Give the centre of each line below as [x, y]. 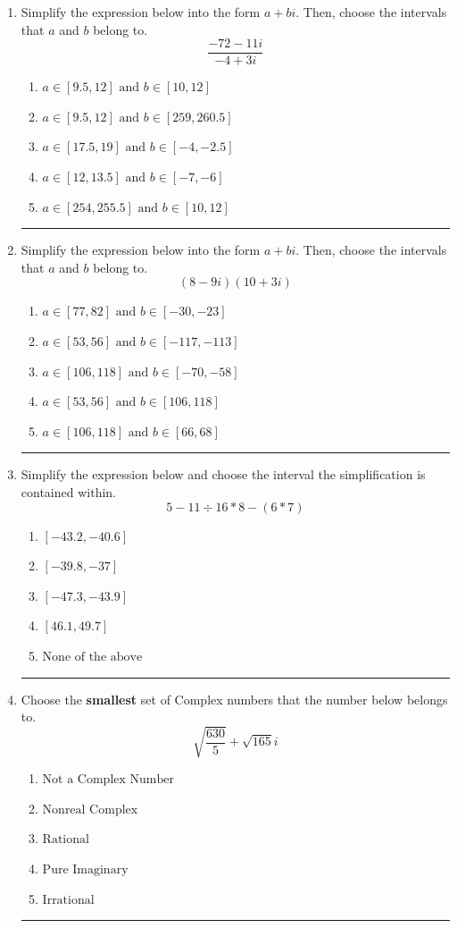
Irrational [68, 900]
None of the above [92, 657]
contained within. [68, 491]
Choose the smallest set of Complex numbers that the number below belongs [234, 699]
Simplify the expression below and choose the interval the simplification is [223, 474]
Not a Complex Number [108, 780]
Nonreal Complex [90, 810]
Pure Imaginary [85, 870]
